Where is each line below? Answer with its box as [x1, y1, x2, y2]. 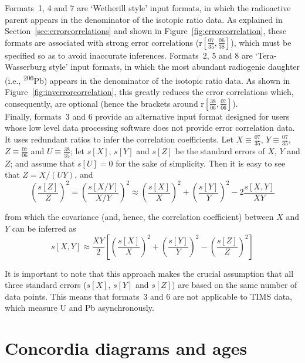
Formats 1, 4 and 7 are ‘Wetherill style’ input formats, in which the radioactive [5, 2, 291, 13]
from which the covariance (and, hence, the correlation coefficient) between [5, 211, 274, 223]
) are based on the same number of [172, 279, 297, 291]
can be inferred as [12, 222, 76, 234]
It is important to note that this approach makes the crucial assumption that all [5, 267, 294, 279]
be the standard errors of [175, 145, 265, 157]
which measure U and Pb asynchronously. [5, 301, 154, 314]
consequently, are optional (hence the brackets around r [5, 97, 204, 109]
